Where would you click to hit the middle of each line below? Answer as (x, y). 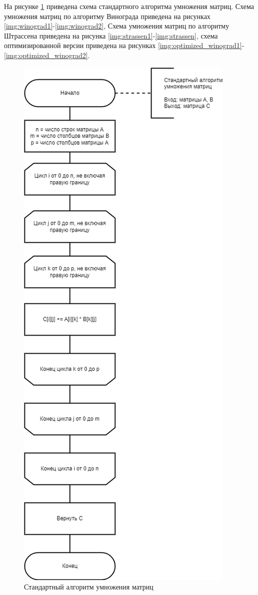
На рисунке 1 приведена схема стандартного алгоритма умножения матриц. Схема (129, 6)
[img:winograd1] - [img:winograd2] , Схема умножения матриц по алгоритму (117, 26)
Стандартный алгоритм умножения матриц (89, 587)
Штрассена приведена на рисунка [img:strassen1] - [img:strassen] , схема (111, 35)
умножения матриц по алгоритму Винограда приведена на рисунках (107, 16)
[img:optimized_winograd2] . (47, 55)
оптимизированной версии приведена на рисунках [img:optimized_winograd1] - (124, 45)
